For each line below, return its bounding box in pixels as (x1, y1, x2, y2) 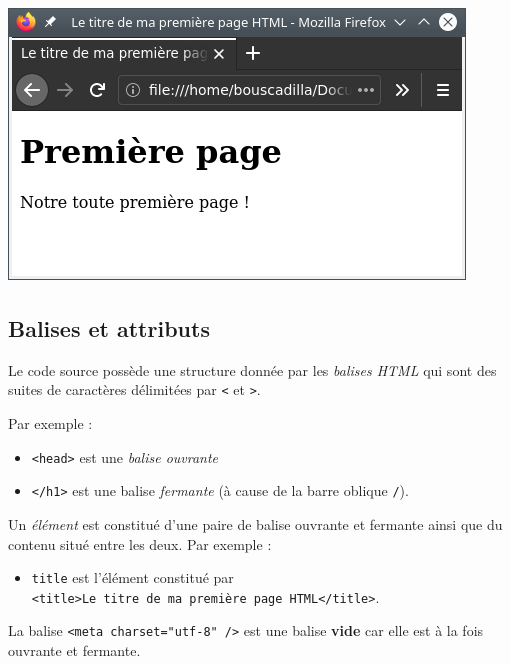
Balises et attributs (8, 312, 210, 343)
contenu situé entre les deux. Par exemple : (8, 533, 272, 554)
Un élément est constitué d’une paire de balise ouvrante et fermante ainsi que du (8, 513, 503, 534)
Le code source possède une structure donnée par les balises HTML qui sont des (8, 359, 497, 380)
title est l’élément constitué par (31, 567, 234, 588)
